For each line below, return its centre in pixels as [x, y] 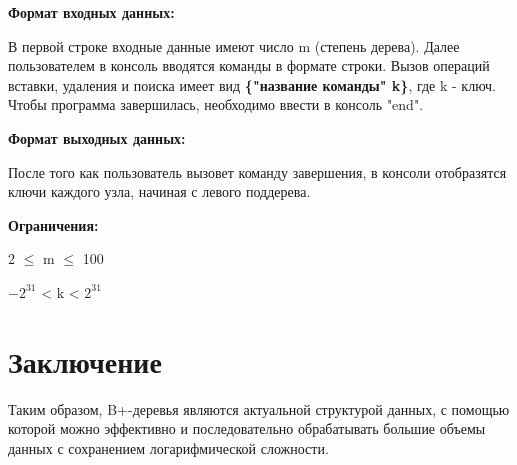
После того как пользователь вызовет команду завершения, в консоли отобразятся [257, 171]
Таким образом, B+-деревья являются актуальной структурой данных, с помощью [259, 408]
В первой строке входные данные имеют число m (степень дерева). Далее [234, 45]
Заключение [85, 360]
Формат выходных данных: [97, 137]
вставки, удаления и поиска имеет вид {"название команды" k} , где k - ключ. [252, 84]
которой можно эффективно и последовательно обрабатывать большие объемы [247, 428]
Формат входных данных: [91, 12]
